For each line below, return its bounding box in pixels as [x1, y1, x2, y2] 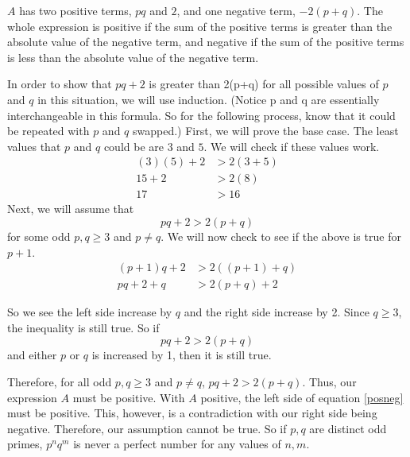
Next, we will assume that [7, 200, 134, 217]
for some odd [7, 228, 71, 245]
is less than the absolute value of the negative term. [7, 48, 259, 65]
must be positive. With [72, 389, 185, 405]
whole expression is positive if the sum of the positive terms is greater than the [7, 17, 393, 34]
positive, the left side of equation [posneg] [200, 389, 404, 405]
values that [7, 137, 61, 154]
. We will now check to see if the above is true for [161, 228, 401, 245]
